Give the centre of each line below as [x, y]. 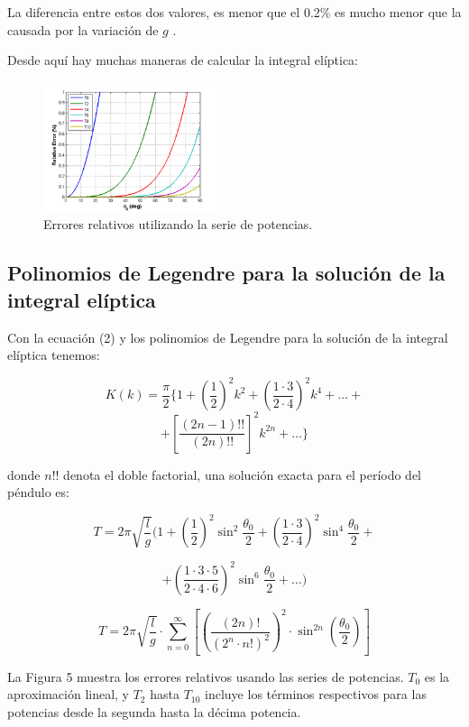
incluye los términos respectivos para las [316, 694]
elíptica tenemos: [54, 355]
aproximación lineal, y [69, 694]
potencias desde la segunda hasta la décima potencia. [154, 712]
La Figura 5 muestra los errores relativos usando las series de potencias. [206, 676]
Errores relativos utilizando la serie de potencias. [178, 224]
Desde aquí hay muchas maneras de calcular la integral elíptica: [183, 60]
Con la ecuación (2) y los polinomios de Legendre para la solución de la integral [228, 337]
